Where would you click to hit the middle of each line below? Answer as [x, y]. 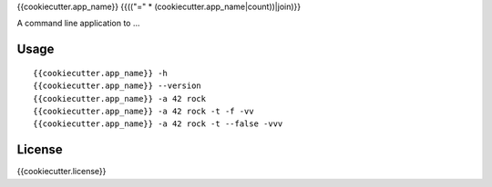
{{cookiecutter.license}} [61, 172]
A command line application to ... [78, 24]
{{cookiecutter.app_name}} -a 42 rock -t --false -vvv [158, 124]
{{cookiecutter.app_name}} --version [118, 86]
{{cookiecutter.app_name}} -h [101, 73]
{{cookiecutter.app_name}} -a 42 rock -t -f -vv [143, 111]
